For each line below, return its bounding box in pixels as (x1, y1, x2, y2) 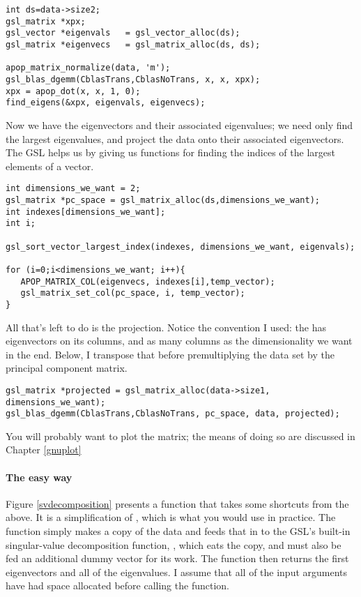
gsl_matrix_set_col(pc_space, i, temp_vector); (20, 288, 245, 298)
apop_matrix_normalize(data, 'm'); (6, 63, 171, 73)
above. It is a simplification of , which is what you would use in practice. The (6, 510, 336, 524)
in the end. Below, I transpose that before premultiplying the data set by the (6, 347, 335, 361)
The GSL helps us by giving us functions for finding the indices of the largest (6, 145, 335, 160)
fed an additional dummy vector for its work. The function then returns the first (6, 551, 349, 566)
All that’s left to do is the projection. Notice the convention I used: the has (6, 319, 326, 334)
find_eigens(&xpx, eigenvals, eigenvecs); (6, 98, 206, 108)
